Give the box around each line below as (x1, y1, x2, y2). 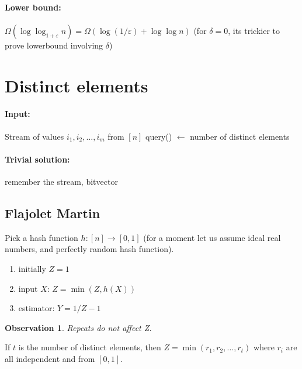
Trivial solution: (5, 153, 70, 165)
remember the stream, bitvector (5, 175, 118, 187)
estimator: (18, 302, 55, 314)
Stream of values (5, 130, 64, 142)
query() (145, 130, 172, 142)
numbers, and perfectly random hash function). (5, 243, 174, 255)
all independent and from (5, 352, 95, 364)
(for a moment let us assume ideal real (143, 231, 281, 243)
